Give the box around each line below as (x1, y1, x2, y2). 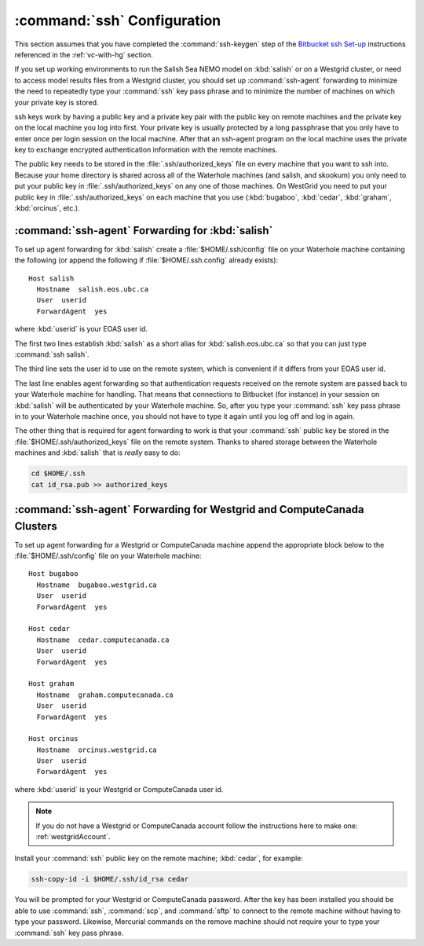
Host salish (28, 273, 75, 283)
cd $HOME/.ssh (31, 469, 86, 478)
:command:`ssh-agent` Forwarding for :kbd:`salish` (14, 224, 273, 237)
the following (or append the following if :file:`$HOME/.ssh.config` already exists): (14, 255, 279, 265)
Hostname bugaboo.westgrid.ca (36, 580, 157, 589)
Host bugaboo (28, 570, 79, 578)
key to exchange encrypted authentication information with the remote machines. (14, 145, 278, 155)
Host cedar (28, 625, 71, 633)
